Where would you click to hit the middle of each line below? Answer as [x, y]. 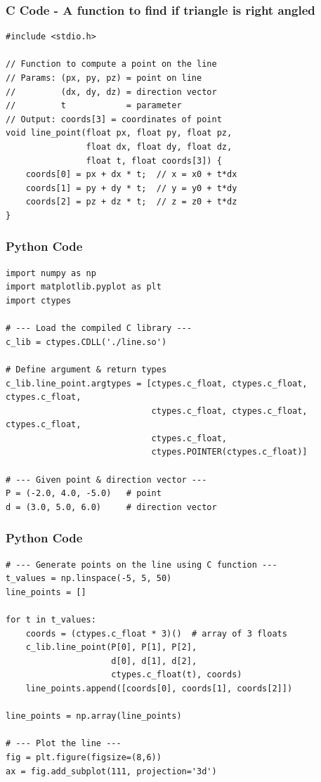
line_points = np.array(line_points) [94, 716]
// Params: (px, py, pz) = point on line [104, 78]
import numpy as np [51, 273]
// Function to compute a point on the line [111, 64]
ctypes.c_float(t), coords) [177, 675]
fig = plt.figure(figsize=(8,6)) [84, 757]
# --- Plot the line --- [64, 744]
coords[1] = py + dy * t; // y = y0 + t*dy [131, 188]
